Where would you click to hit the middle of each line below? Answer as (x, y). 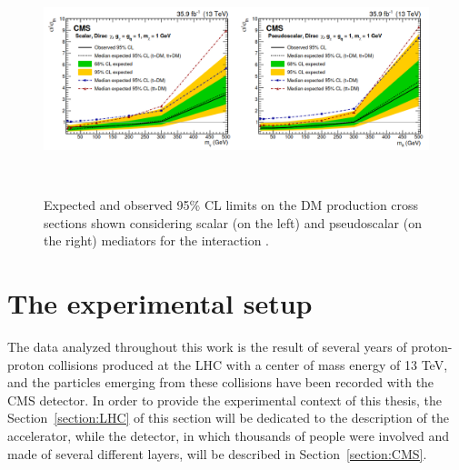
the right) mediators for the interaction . (156, 240)
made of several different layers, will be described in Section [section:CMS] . (217, 453)
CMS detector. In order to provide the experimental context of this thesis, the (225, 400)
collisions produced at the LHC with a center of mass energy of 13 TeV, (248, 364)
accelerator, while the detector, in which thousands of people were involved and (229, 435)
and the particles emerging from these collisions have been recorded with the (221, 382)
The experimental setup (160, 303)
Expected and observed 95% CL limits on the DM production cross (231, 205)
